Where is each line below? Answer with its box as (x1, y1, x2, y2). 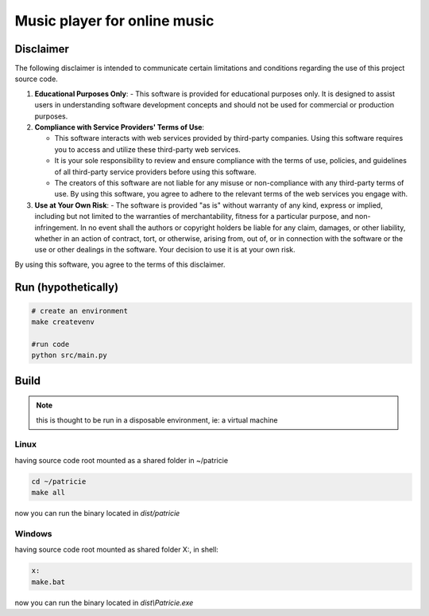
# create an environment (31, 306, 129, 315)
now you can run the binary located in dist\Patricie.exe (14, 598, 194, 607)
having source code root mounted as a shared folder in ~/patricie (14, 455, 229, 465)
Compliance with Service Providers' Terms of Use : (34, 123, 205, 132)
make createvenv (31, 318, 95, 326)
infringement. (34, 223, 79, 232)
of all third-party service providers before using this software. (54, 167, 257, 177)
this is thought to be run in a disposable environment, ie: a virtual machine (36, 415, 278, 425)
